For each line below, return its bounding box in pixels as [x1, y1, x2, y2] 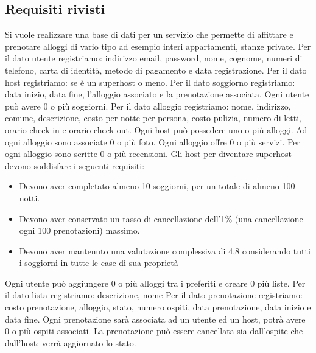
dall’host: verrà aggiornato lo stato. [5, 336, 136, 349]
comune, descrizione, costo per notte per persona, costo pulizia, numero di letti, [5, 111, 301, 124]
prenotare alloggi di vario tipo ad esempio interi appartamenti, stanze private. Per [5, 40, 311, 52]
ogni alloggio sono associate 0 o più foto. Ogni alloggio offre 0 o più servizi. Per [5, 135, 300, 148]
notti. [19, 191, 40, 204]
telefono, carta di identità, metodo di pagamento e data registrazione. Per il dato [5, 63, 307, 76]
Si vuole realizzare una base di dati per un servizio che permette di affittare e [5, 28, 293, 41]
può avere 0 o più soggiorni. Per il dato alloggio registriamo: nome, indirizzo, [5, 99, 291, 112]
